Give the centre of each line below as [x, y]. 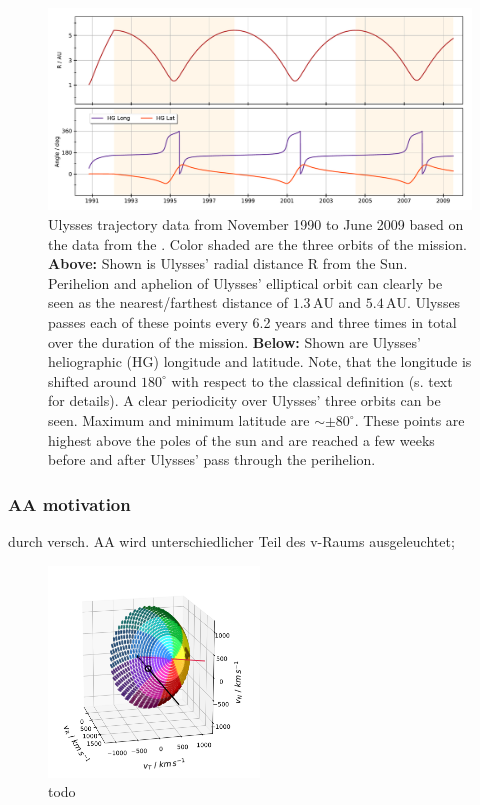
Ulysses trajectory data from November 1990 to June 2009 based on [256, 224]
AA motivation [69, 503]
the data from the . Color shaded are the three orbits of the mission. [257, 243]
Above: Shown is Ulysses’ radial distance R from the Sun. [228, 263]
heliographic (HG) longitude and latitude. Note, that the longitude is [260, 361]
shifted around [92, 380]
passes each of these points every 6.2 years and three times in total [252, 322]
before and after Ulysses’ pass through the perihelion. [212, 459]
